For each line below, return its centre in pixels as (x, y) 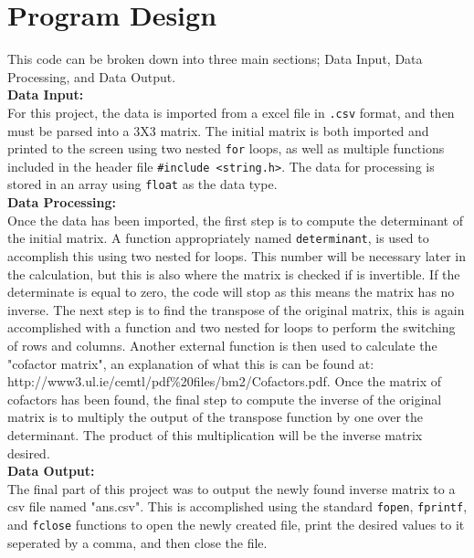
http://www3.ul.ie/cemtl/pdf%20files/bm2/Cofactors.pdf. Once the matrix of (225, 381)
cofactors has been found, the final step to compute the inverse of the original (225, 399)
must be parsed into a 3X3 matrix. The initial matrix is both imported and (218, 130)
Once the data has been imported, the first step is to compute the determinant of (235, 220)
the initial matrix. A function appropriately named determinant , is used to (218, 238)
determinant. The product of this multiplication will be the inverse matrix (215, 434)
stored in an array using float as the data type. (142, 184)
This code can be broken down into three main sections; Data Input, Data (215, 59)
